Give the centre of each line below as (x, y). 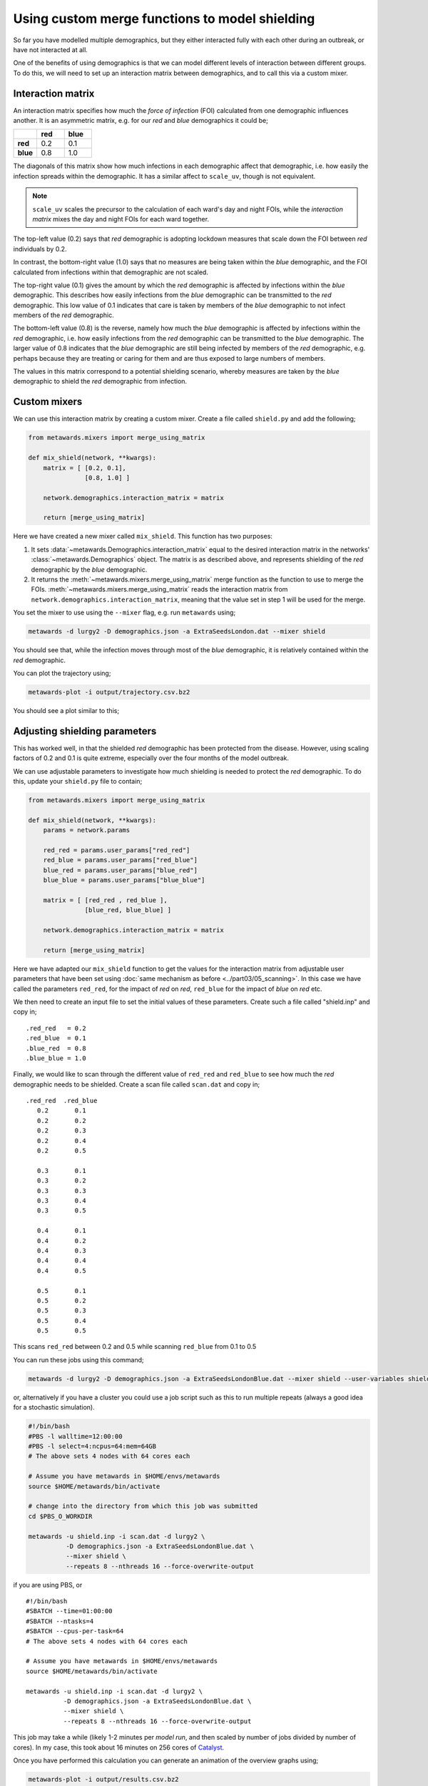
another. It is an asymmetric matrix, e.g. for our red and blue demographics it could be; (141, 121)
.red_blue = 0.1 (56, 1038)
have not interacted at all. (51, 49)
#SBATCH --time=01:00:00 (69, 1611)
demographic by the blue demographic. (89, 569)
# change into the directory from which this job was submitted (143, 1506)
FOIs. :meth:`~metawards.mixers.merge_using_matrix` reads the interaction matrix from (159, 589)
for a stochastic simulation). (54, 1407)
